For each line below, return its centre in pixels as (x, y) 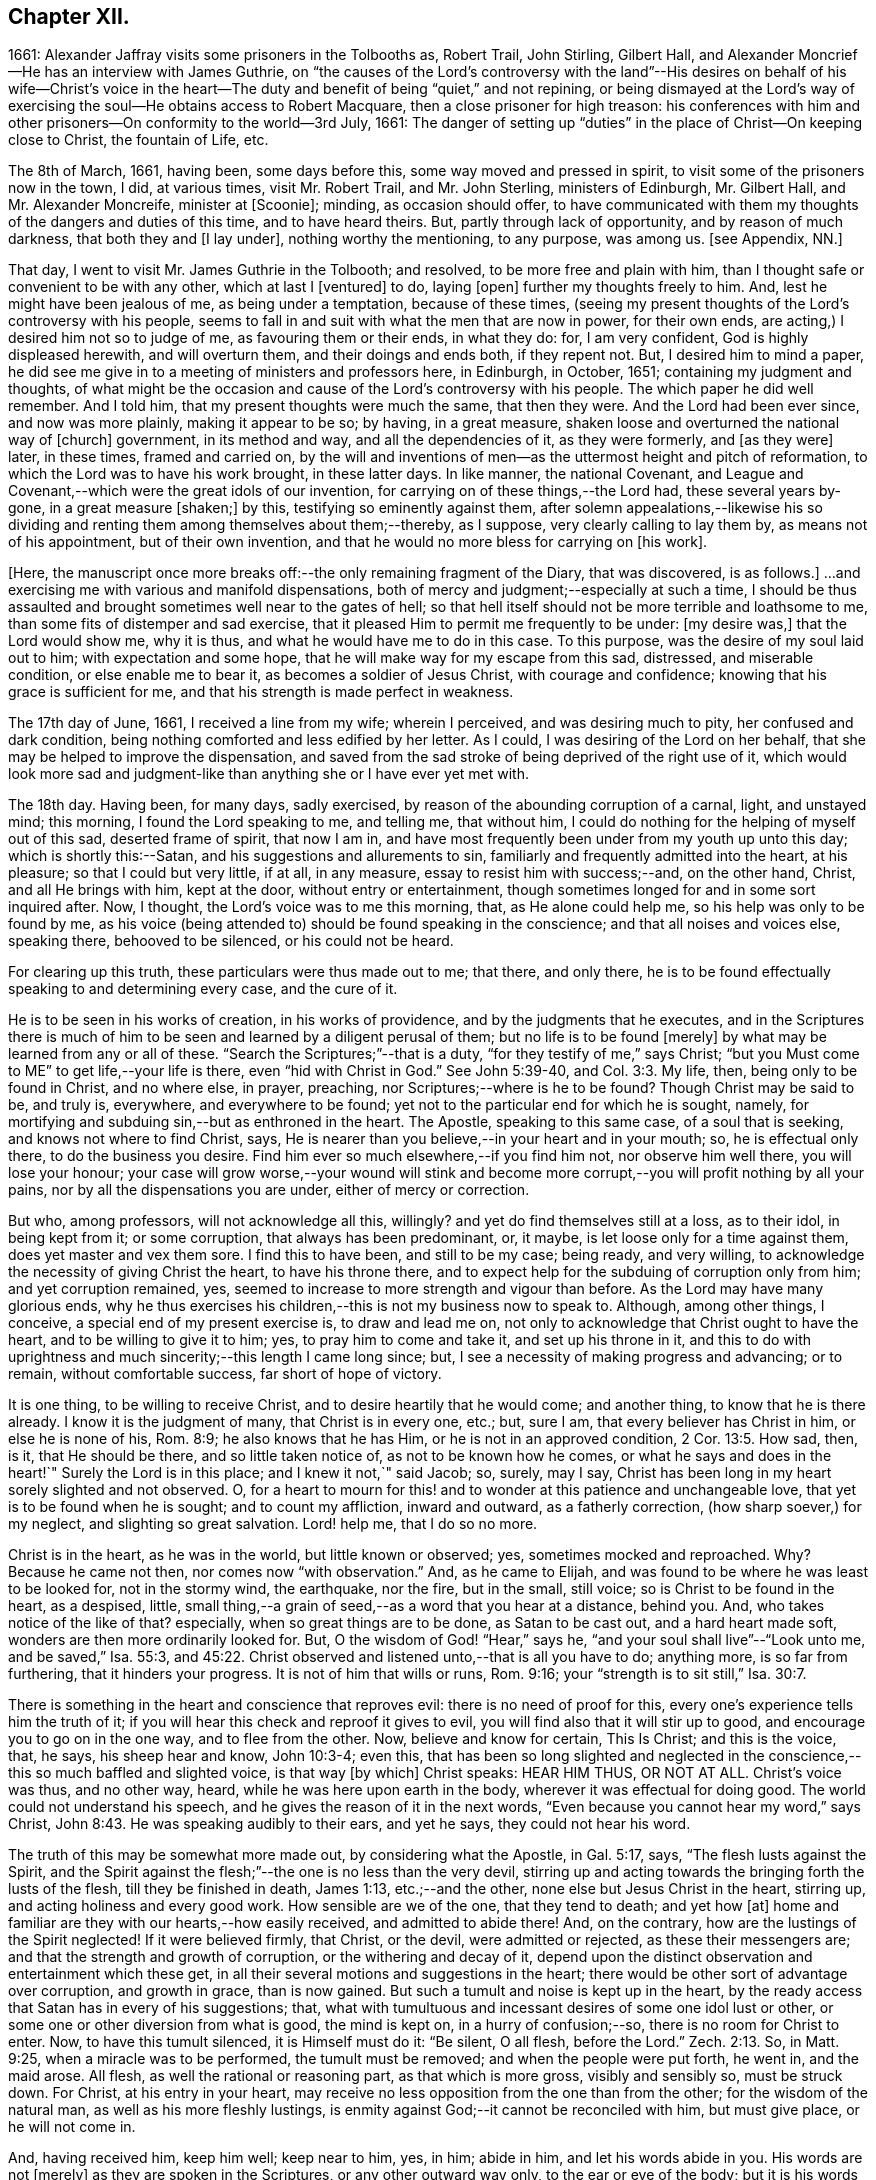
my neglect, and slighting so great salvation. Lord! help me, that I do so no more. (273, 1524)
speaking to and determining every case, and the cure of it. (203, 989)
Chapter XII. (69, 16)
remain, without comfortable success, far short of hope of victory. (225, 1374)
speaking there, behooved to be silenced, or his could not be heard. (231, 941)
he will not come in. (72, 2127)
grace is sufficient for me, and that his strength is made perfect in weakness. (261, 692)
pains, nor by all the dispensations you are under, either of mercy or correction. (269, 1190)
